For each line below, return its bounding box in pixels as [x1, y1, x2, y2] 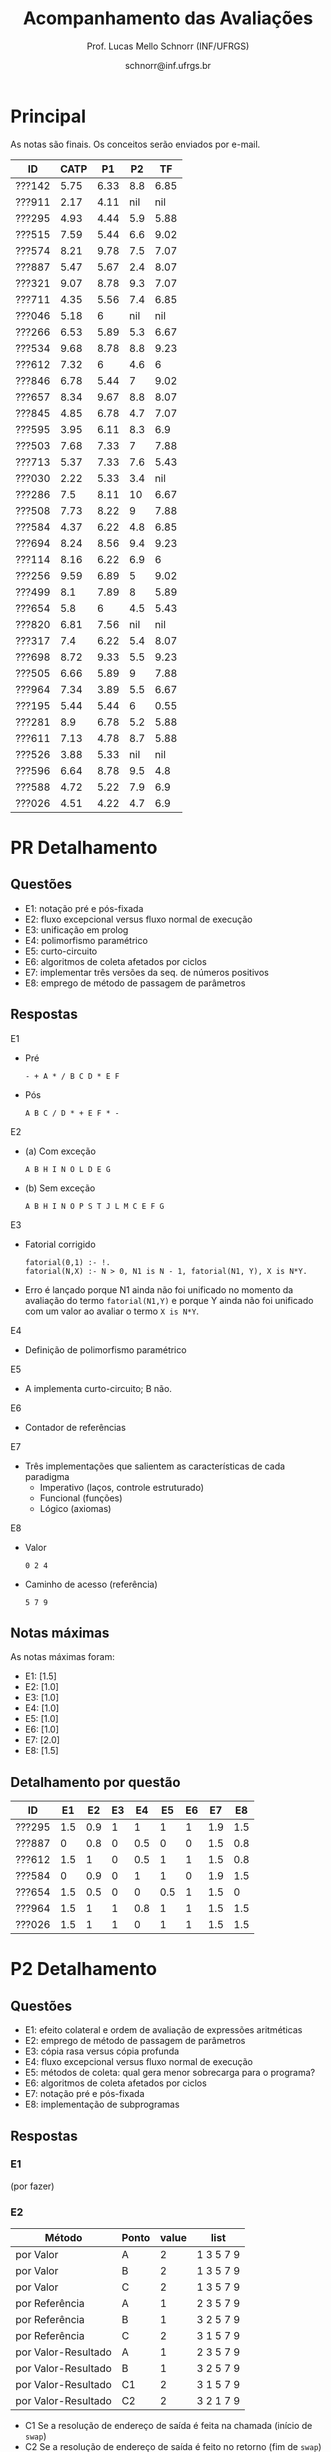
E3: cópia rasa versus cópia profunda [24, 2045, 180, 2057]
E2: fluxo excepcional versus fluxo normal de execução [24, 913, 253, 925]
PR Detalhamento [10, 836, 158, 859]
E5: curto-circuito [24, 945, 98, 957]
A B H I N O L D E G [24, 1164, 111, 1174]
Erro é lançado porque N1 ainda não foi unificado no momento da [24, 1283, 294, 1296]
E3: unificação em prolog [24, 923, 129, 936]
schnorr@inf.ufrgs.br [124, 59, 212, 71]
